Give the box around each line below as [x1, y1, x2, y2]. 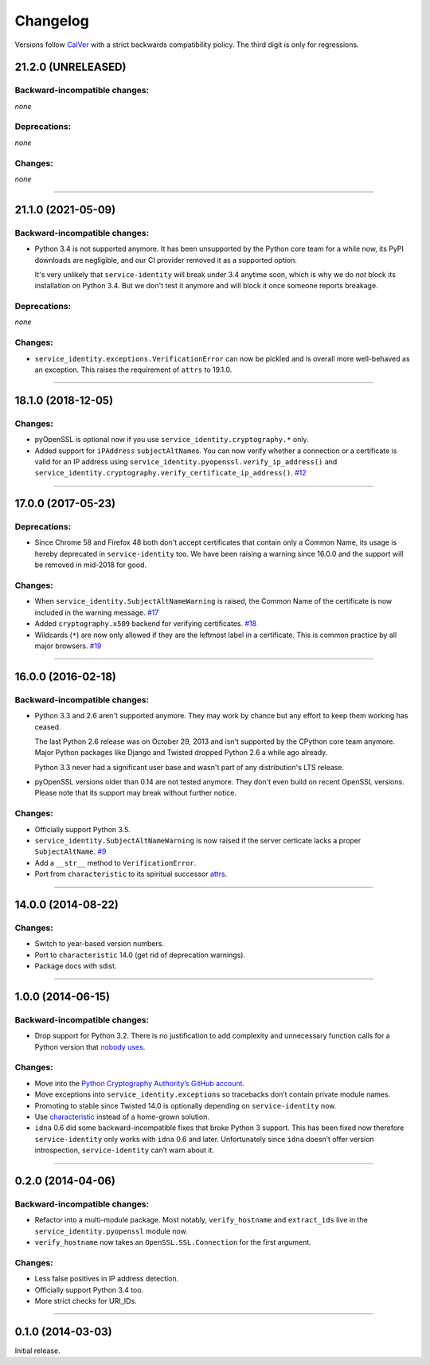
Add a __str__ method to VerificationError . [34, 858, 197, 867]
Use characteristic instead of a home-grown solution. [34, 1112, 210, 1121]
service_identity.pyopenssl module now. [34, 1226, 188, 1236]
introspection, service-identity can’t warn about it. [34, 1145, 215, 1155]
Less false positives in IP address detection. [34, 1274, 179, 1284]
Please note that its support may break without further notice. [34, 788, 236, 798]
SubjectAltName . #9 [34, 847, 107, 856]
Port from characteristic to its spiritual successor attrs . [34, 869, 228, 879]
